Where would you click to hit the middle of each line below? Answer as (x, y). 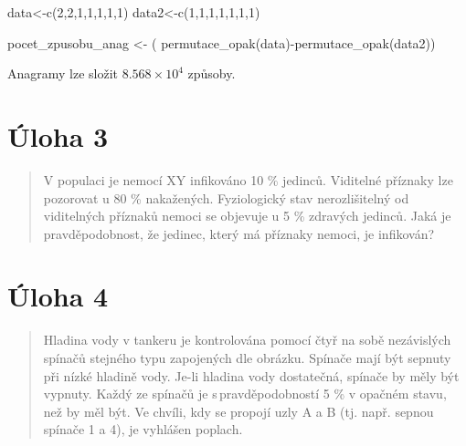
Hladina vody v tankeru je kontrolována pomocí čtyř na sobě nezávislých (247, 340)
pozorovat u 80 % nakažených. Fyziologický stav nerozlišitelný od (226, 197)
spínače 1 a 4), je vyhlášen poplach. (143, 429)
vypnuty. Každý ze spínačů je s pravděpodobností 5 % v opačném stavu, (245, 394)
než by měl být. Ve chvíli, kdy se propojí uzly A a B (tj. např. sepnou (238, 411)
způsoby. (212, 73)
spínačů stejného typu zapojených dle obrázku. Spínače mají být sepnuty (247, 358)
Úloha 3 (58, 135)
